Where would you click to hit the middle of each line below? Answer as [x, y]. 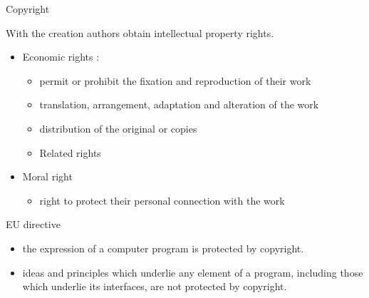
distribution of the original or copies [118, 128]
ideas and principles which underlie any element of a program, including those [193, 272]
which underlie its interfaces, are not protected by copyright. [155, 286]
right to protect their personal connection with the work [162, 200]
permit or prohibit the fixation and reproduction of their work [175, 80]
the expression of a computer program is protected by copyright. [163, 248]
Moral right [47, 176]
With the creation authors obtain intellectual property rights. [140, 32]
